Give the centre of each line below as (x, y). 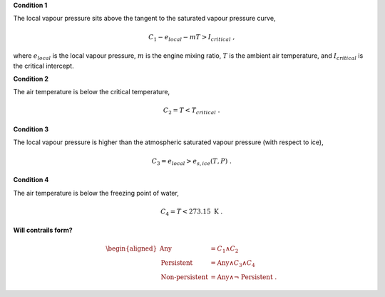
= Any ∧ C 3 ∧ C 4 (233, 264)
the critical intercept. (43, 66)
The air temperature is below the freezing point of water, (96, 193)
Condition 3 (31, 129)
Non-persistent (184, 277)
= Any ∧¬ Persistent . (244, 277)
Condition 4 (31, 180)
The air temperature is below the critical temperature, (92, 92)
